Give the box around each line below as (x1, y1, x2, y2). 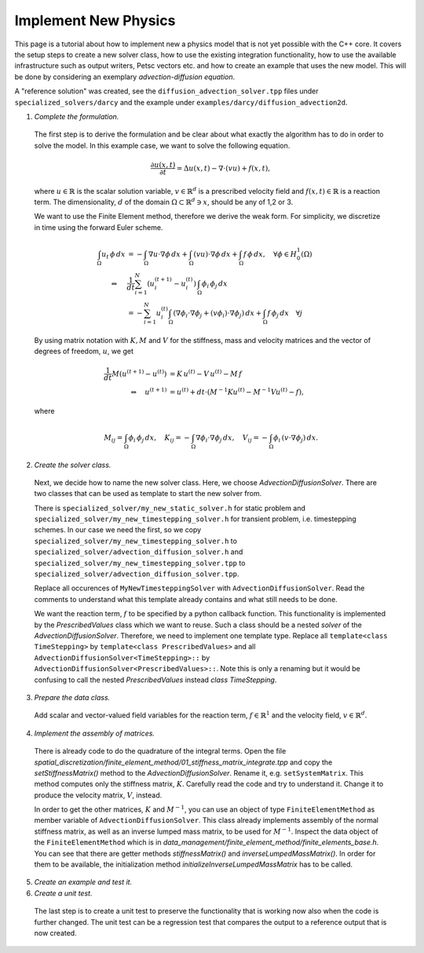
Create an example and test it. (34, 878, 133, 887)
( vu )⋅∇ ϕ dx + (193, 250, 239, 258)
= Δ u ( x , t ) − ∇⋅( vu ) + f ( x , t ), (177, 163, 271, 173)
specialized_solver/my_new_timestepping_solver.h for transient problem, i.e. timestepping (34, 514, 356, 524)
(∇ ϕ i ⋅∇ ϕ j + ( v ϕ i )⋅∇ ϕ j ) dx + (173, 309, 262, 319)
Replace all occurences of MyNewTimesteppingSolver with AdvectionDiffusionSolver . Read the (34, 583, 365, 593)
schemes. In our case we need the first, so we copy (34, 525, 202, 535)
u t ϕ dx (101, 250, 126, 261)
